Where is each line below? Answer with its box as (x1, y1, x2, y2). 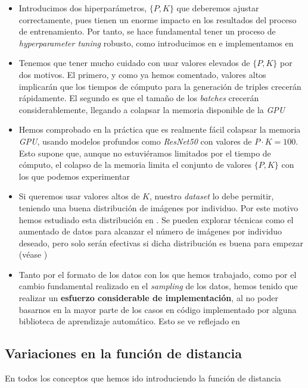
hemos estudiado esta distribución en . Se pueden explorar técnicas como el (18, 213, 294, 226)
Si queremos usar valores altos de (18, 190, 140, 202)
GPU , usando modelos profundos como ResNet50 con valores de (18, 134, 252, 147)
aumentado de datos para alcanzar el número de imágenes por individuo (18, 225, 282, 237)
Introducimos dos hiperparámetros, (18, 2, 147, 14)
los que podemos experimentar (18, 170, 130, 182)
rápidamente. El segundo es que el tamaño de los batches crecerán (18, 92, 259, 104)
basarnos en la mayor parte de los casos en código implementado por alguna (18, 303, 297, 315)
